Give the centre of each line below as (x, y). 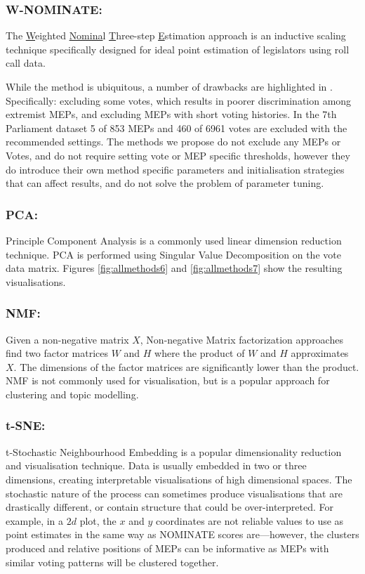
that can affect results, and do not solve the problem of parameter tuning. (165, 183)
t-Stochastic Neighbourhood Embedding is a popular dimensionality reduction (174, 451)
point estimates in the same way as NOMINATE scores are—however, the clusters (182, 534)
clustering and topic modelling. (72, 394)
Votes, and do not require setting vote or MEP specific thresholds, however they (178, 155)
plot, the (98, 520)
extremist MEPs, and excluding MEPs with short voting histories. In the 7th (171, 114)
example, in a (35, 520)
